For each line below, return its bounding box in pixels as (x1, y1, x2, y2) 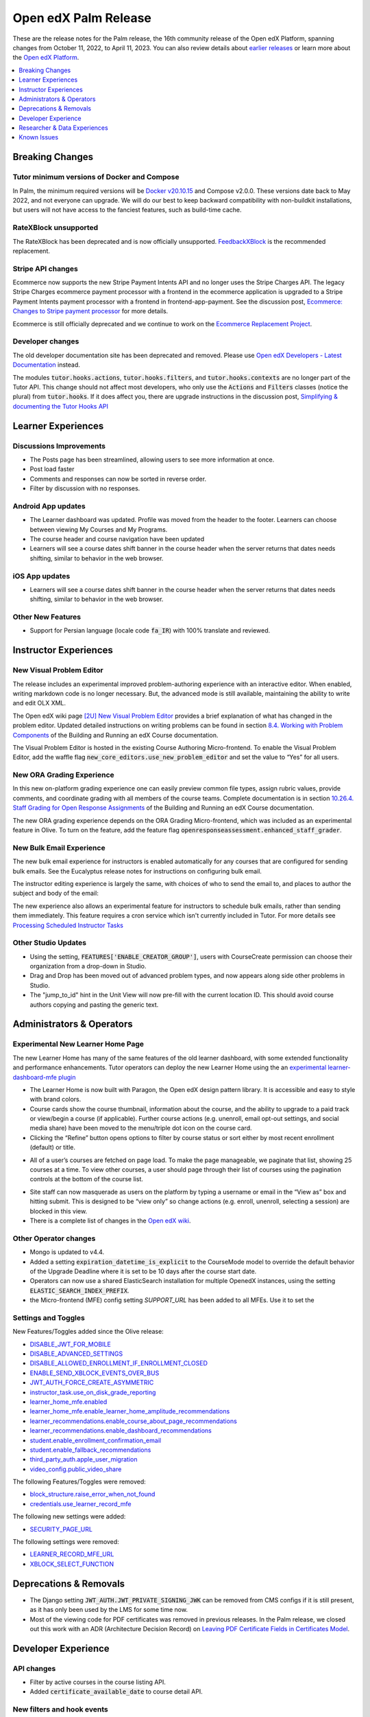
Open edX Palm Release (12, 10, 152, 25)
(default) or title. (29, 1144, 75, 1152)
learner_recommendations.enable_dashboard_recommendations (29, 1426, 212, 1435)
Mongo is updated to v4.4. (29, 1248, 105, 1256)
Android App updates (12, 501, 86, 511)
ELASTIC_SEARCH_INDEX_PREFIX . (29, 1286, 129, 1295)
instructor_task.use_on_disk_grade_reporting (29, 1388, 156, 1396)
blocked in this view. (29, 1207, 88, 1215)
